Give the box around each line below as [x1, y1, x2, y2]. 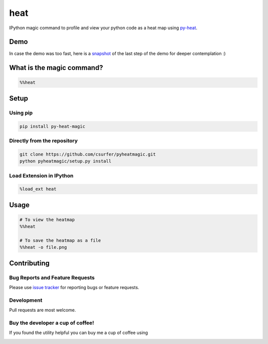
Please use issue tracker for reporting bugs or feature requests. [9, 285, 139, 290]
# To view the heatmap [19, 217, 75, 223]
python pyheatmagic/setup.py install [19, 159, 112, 164]
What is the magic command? [9, 63, 103, 72]
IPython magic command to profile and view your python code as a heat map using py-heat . [9, 25, 198, 31]
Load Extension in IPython [9, 172, 74, 179]
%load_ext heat [19, 186, 57, 192]
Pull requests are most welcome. [9, 307, 76, 313]
